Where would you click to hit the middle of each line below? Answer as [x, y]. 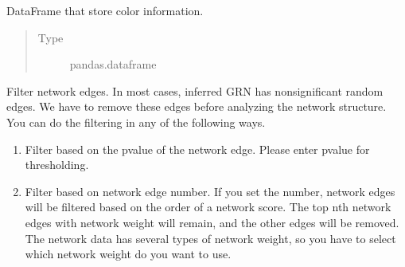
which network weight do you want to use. [128, 254]
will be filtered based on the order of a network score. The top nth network [208, 207]
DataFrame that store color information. [105, 10]
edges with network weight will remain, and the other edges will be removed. [212, 222]
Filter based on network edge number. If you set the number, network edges [210, 191]
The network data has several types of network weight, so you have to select [210, 238]
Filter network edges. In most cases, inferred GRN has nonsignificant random [195, 90]
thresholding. [57, 165]
